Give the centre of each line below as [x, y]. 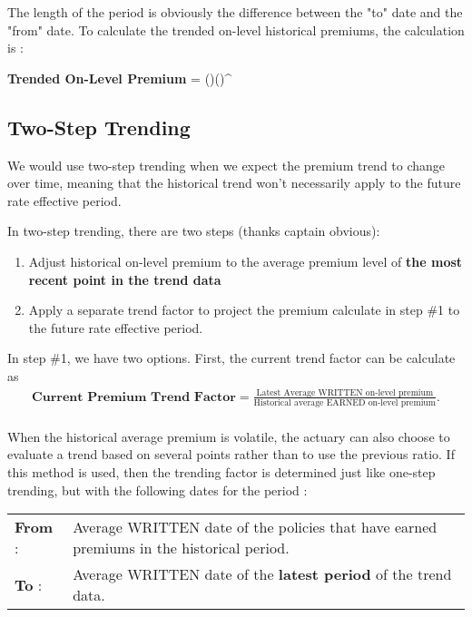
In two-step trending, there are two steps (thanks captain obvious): [194, 231]
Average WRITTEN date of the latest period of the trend [262, 574]
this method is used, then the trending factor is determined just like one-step [221, 471]
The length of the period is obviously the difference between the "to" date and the [235, 12]
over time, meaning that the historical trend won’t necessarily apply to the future [234, 183]
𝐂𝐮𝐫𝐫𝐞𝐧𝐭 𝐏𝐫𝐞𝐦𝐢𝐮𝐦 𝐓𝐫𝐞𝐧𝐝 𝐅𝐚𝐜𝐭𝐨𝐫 [134, 397]
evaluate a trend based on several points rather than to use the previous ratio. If [231, 454]
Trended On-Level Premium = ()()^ [120, 78]
